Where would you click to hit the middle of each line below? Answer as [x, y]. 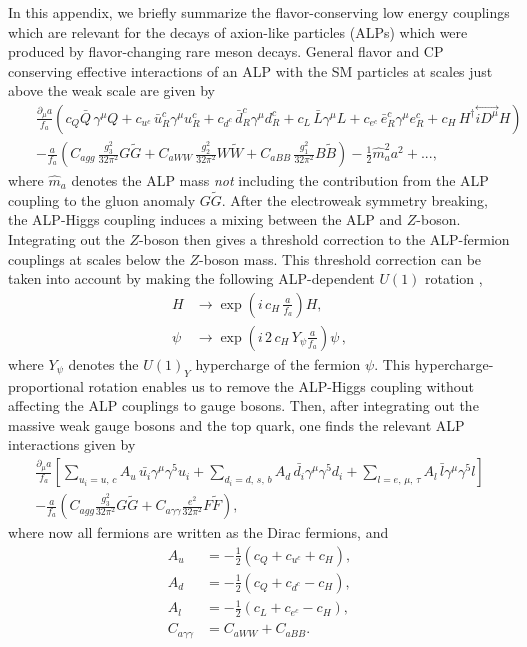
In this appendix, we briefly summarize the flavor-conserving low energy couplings [259, 12]
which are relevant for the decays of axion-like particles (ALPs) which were [238, 31]
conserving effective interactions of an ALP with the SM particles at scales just [250, 70]
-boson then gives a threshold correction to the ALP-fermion [324, 239]
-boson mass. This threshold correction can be [340, 258]
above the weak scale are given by [111, 90]
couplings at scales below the [96, 258]
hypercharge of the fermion [278, 363]
